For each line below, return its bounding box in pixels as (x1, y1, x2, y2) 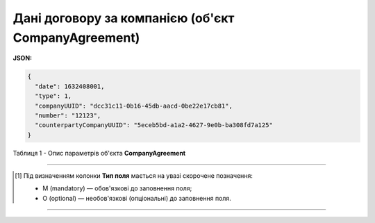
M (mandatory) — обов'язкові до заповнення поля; (42, 184, 192, 192)
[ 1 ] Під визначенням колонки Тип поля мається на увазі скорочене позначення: (15, 172, 253, 180)
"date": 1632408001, (35, 82, 105, 90)
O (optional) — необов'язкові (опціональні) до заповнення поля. (42, 194, 232, 202)
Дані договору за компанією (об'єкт (12, 10, 235, 26)
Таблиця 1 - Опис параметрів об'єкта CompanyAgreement (12, 149, 186, 157)
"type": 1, (35, 92, 72, 100)
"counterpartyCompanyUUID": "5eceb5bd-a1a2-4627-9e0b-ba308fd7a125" (35, 122, 274, 129)
